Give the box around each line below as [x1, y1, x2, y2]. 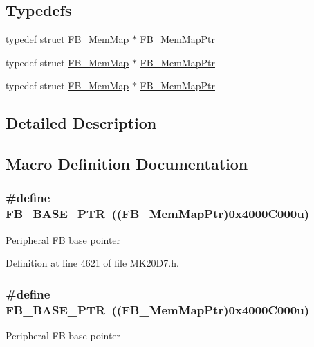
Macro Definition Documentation [6, 153, 248, 175]
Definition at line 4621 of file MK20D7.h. [6, 256, 179, 270]
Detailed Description [6, 112, 157, 134]
